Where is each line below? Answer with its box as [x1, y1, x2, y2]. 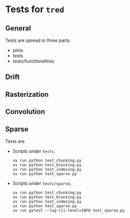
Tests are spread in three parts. [5, 37, 71, 43]
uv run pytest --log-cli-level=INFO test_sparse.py [12, 208, 125, 213]
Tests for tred [5, 4, 65, 15]
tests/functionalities [12, 58, 55, 64]
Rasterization [5, 90, 49, 99]
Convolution [5, 107, 45, 116]
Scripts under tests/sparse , [12, 180, 71, 186]
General [5, 24, 32, 33]
